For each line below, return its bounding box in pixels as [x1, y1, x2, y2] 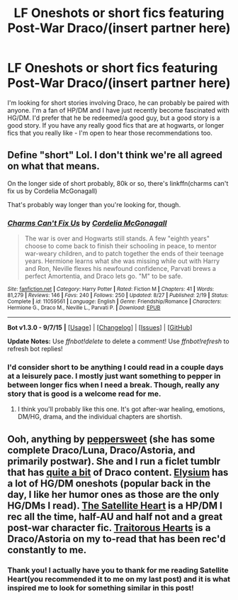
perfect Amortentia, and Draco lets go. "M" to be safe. [24, 272, 183, 281]
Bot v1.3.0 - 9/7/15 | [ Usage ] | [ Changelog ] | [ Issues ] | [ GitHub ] [7, 323, 193, 332]
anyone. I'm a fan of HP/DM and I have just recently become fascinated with [7, 106, 229, 114]
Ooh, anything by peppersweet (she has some [7, 433, 215, 445]
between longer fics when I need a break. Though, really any [7, 379, 220, 389]
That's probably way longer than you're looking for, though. [7, 200, 181, 209]
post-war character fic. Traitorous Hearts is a [7, 521, 211, 533]
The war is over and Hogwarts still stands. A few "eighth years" [24, 234, 210, 243]
